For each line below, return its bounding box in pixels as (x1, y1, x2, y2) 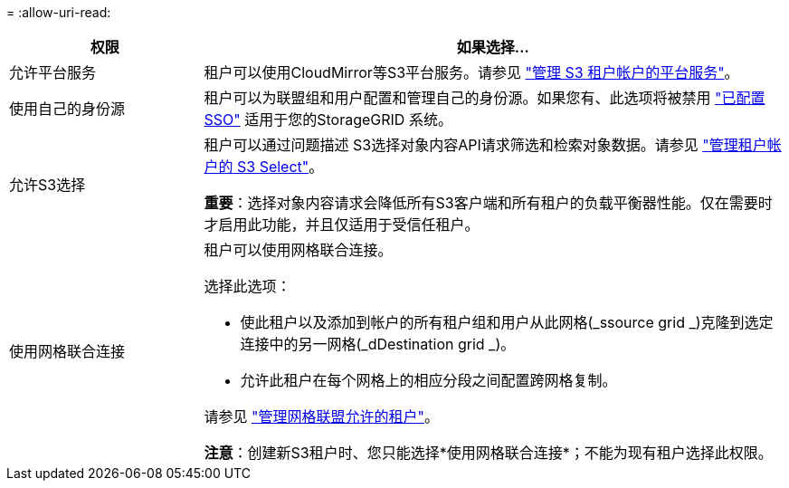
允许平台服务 (9, 63, 97, 81)
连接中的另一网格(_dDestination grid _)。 (240, 335, 516, 353)
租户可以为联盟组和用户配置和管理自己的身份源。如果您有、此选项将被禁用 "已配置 (204, 89, 765, 107)
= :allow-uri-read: (6, 5, 111, 20)
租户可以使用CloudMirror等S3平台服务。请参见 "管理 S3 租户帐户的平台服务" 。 (204, 63, 739, 81)
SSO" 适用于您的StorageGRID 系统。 (204, 110, 452, 129)
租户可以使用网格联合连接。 (204, 241, 393, 259)
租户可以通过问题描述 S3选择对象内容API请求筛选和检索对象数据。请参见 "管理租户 (204, 136, 767, 154)
